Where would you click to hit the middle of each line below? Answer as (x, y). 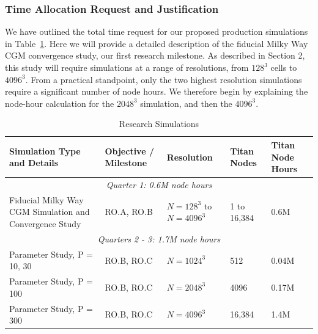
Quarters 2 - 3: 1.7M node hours (159, 238)
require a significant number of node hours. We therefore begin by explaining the (157, 91)
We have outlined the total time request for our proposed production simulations (157, 31)
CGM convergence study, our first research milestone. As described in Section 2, (155, 55)
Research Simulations (159, 124)
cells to (284, 67)
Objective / (129, 151)
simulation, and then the (186, 103)
